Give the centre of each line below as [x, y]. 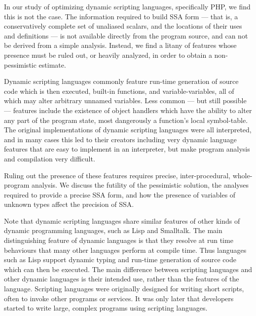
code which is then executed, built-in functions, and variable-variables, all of [119, 91]
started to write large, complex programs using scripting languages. [106, 308]
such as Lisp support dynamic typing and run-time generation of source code [120, 259]
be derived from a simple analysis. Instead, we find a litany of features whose [120, 45]
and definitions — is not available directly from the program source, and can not [126, 35]
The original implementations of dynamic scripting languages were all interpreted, [128, 130]
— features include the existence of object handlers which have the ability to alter [128, 110]
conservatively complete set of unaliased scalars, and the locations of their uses [123, 26]
